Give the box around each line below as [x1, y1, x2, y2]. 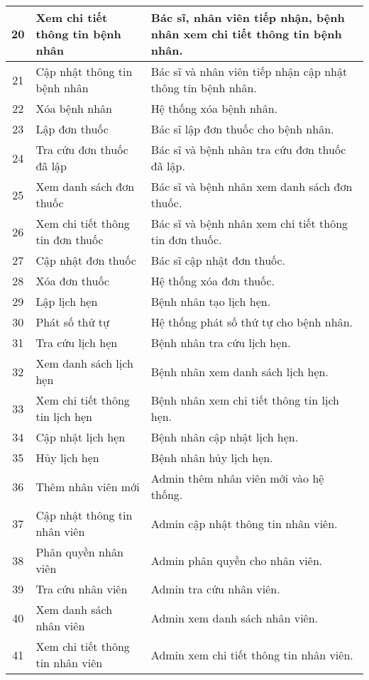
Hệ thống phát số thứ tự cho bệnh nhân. [150, 314, 353, 330]
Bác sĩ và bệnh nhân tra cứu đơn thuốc [150, 141, 346, 158]
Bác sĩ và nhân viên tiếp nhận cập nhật [150, 63, 348, 79]
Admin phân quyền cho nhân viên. [150, 552, 323, 569]
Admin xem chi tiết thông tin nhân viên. [150, 646, 353, 663]
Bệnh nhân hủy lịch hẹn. [150, 449, 273, 466]
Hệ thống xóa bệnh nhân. [150, 100, 278, 116]
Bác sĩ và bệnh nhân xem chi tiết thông [150, 215, 348, 231]
